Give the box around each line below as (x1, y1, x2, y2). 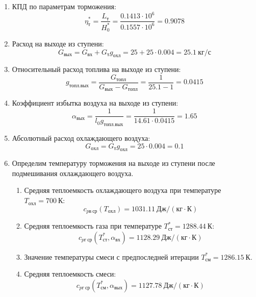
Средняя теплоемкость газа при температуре (24, 220, 162, 231)
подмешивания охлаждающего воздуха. (12, 167, 134, 178)
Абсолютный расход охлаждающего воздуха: (12, 132, 150, 143)
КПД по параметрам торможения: (12, 1, 116, 11)
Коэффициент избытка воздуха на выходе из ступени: (12, 97, 178, 108)
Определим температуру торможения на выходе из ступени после (12, 158, 215, 168)
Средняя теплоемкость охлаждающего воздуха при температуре (24, 185, 221, 195)
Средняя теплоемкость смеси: (24, 268, 116, 279)
